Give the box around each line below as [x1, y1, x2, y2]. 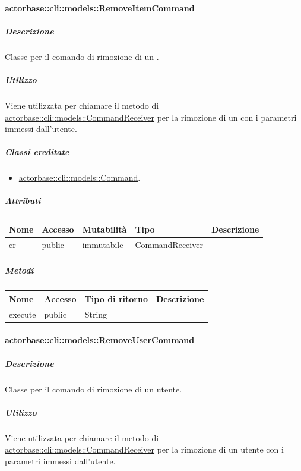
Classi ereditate [5, 146, 69, 158]
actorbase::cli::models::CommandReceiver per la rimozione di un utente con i [5, 443, 284, 456]
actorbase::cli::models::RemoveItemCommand [5, 1, 195, 14]
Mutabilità [82, 222, 127, 235]
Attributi [5, 194, 41, 207]
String [84, 307, 107, 320]
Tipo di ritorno [84, 292, 148, 304]
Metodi [5, 264, 34, 277]
